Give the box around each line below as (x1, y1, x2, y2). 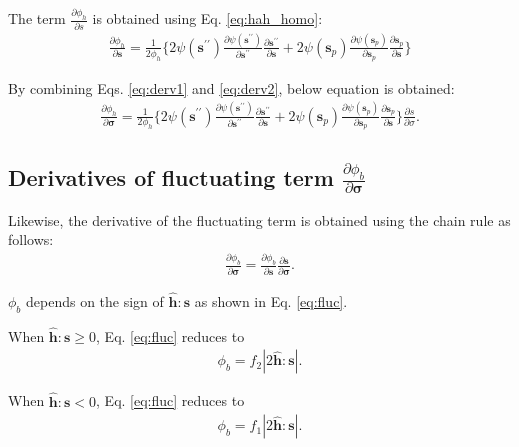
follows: (8, 229, 54, 250)
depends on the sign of (26, 290, 164, 311)
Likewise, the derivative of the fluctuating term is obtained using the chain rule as (8, 209, 511, 230)
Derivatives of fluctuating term (8, 162, 334, 193)
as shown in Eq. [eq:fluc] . (194, 290, 348, 311)
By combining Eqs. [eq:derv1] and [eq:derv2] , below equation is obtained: (8, 77, 455, 98)
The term (8, 8, 66, 29)
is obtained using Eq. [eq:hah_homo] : (92, 8, 323, 29)
